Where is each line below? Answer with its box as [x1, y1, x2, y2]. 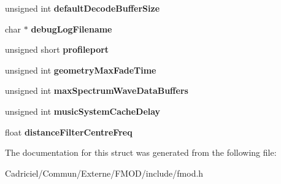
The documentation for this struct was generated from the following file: [5, 146, 277, 159]
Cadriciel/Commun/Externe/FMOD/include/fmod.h [5, 166, 204, 179]
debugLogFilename [31, 22, 112, 35]
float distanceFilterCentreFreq [5, 125, 133, 138]
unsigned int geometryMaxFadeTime [5, 63, 156, 76]
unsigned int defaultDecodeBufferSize [5, 2, 160, 14]
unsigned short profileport [5, 43, 109, 56]
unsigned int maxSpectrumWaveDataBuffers [5, 84, 188, 97]
